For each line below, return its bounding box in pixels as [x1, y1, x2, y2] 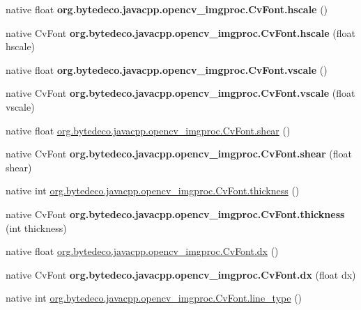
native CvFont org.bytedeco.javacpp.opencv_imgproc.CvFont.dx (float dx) [6, 267, 356, 281]
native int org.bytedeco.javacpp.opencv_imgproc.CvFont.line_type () [6, 290, 302, 305]
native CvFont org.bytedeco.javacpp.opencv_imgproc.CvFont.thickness [6, 206, 345, 221]
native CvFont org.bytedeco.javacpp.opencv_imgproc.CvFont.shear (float [6, 146, 352, 161]
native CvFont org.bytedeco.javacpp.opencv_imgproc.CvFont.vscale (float [6, 86, 355, 100]
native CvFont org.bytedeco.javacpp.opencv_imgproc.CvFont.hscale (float [6, 25, 355, 40]
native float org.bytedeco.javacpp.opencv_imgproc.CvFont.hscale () [6, 2, 328, 16]
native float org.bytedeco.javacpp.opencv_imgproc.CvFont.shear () [6, 123, 291, 137]
